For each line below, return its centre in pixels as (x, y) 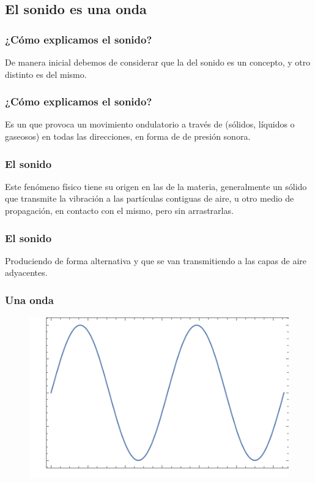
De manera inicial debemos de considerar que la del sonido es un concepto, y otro (158, 62)
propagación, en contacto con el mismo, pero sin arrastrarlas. (119, 210)
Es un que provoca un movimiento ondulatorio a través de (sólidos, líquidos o (150, 124)
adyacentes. (26, 272)
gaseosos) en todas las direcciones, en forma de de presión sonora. (128, 136)
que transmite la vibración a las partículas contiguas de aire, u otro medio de (150, 198)
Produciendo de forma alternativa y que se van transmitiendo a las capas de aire (156, 260)
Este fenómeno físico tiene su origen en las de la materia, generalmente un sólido (156, 186)
